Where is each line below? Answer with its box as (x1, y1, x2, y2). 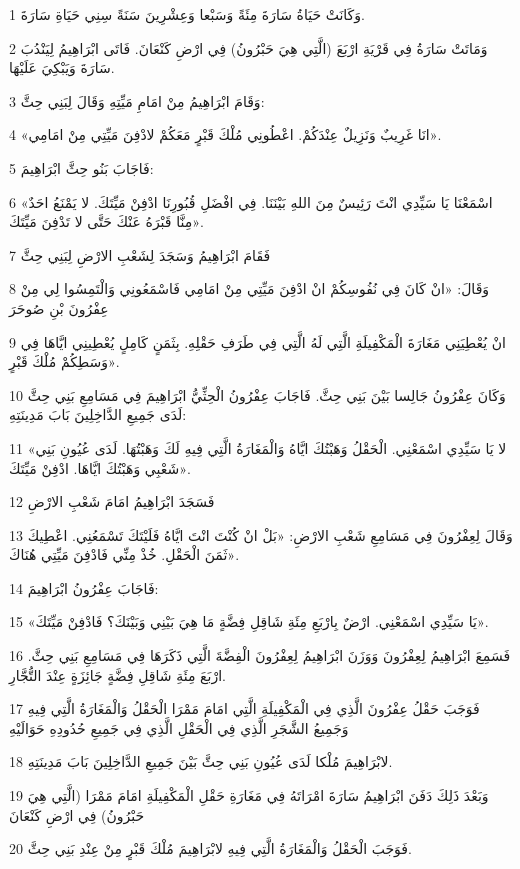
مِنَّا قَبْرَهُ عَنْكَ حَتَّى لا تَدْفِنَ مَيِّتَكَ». (9, 211, 204, 232)
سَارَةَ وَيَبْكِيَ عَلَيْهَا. (9, 57, 115, 78)
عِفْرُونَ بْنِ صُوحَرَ (9, 297, 109, 318)
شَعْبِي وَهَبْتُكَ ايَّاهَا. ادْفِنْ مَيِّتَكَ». (9, 457, 191, 478)
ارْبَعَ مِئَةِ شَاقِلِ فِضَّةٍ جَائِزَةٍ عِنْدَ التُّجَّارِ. (9, 664, 226, 685)
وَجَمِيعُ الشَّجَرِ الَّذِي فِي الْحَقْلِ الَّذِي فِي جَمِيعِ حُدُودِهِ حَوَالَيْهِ (9, 717, 349, 738)
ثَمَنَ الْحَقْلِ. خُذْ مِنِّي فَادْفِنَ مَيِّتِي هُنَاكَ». (9, 544, 240, 565)
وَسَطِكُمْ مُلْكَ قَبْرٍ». (9, 351, 120, 372)
